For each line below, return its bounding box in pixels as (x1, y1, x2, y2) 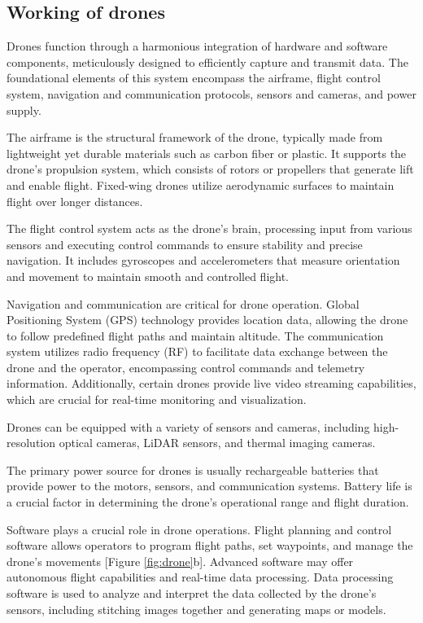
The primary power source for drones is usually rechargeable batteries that (7, 461, 379, 478)
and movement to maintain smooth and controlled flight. (7, 267, 290, 284)
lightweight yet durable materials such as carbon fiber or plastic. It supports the (7, 144, 407, 161)
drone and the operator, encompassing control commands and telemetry (7, 358, 365, 375)
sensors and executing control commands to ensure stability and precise (7, 235, 363, 252)
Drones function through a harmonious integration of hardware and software (7, 37, 388, 55)
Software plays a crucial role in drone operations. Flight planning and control (7, 520, 392, 537)
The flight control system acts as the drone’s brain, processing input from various (7, 220, 412, 237)
